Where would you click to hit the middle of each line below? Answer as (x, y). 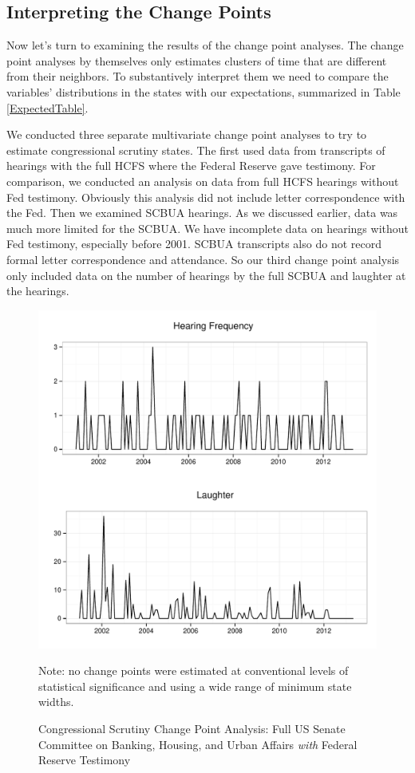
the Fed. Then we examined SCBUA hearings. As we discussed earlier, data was (202, 213)
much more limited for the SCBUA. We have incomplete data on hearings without (207, 228)
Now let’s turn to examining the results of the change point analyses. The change (205, 45)
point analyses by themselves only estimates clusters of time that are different (197, 60)
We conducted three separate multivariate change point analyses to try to (187, 134)
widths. (56, 702)
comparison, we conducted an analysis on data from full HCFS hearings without (203, 181)
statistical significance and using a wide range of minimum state (195, 686)
